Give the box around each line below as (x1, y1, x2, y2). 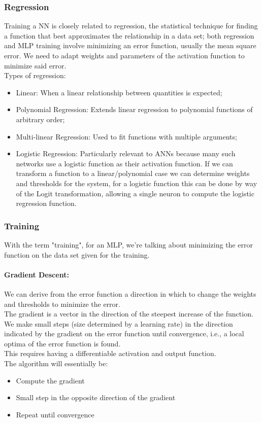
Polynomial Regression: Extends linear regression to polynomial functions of (16, 104, 253, 115)
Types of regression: (4, 70, 66, 81)
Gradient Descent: (4, 269, 69, 279)
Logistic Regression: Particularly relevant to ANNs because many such (16, 148, 236, 159)
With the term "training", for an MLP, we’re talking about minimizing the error (4, 239, 253, 250)
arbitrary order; (16, 114, 65, 124)
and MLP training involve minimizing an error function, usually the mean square (4, 40, 256, 51)
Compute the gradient (16, 375, 85, 385)
